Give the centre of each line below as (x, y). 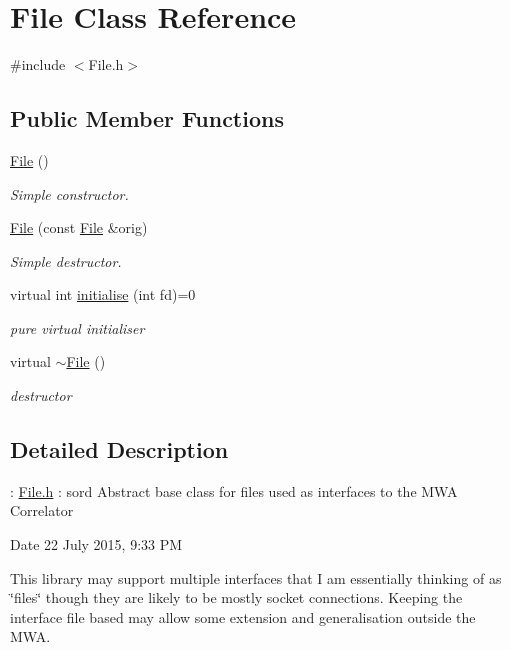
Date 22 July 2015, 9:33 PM (96, 544)
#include (38, 64)
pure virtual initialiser (77, 327)
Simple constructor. (69, 193)
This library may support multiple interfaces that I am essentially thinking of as (256, 577)
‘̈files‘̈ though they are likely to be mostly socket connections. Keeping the (236, 597)
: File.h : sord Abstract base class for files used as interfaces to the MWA (234, 490)
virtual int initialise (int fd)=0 (103, 294)
